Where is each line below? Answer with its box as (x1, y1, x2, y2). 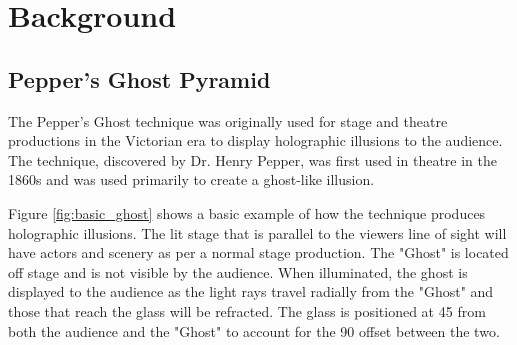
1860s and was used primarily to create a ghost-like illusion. (8, 169, 375, 190)
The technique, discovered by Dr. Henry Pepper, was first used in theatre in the (8, 149, 497, 170)
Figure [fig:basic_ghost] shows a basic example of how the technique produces (8, 202, 486, 223)
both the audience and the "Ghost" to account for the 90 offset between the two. (8, 320, 500, 341)
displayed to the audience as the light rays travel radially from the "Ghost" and (8, 281, 494, 302)
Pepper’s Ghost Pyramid (8, 63, 271, 94)
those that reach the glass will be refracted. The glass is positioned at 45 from (8, 300, 486, 321)
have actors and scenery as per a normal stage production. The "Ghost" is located (8, 242, 509, 263)
